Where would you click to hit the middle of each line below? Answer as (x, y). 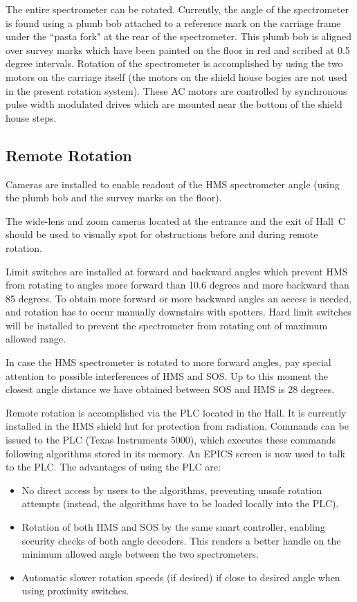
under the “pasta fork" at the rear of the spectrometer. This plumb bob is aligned (179, 36)
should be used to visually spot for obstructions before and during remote (162, 234)
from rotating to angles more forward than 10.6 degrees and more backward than (177, 285)
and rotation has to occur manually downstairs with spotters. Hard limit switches (178, 312)
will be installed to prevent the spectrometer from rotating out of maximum (167, 325)
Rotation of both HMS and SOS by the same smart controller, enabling (173, 527)
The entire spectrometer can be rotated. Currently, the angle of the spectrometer (177, 9)
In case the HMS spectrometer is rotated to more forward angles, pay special (168, 362)
